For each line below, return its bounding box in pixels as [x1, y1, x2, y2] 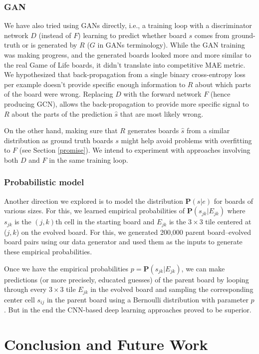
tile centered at [205, 216, 252, 227]
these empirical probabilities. [4, 246, 92, 256]
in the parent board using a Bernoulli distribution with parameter [46, 294, 249, 304]
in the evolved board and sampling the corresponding [90, 284, 254, 294]
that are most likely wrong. [120, 108, 204, 119]
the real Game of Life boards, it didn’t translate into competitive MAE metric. [4, 59, 246, 70]
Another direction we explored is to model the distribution [4, 195, 183, 206]
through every [4, 284, 47, 294]
